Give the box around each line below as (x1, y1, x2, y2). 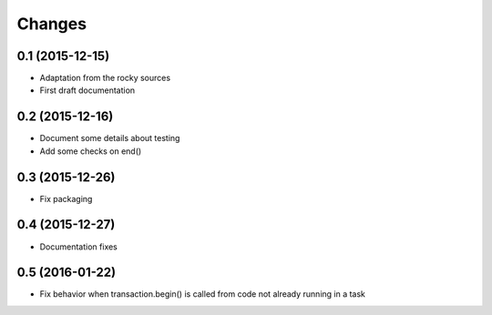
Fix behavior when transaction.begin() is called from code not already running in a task (39, 289, 366, 300)
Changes (16, 14, 87, 34)
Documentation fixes (39, 241, 118, 252)
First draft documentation (39, 85, 136, 96)
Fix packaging (39, 193, 93, 204)
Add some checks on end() (39, 146, 142, 157)
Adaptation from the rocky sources (39, 73, 171, 84)
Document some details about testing (39, 133, 180, 144)
